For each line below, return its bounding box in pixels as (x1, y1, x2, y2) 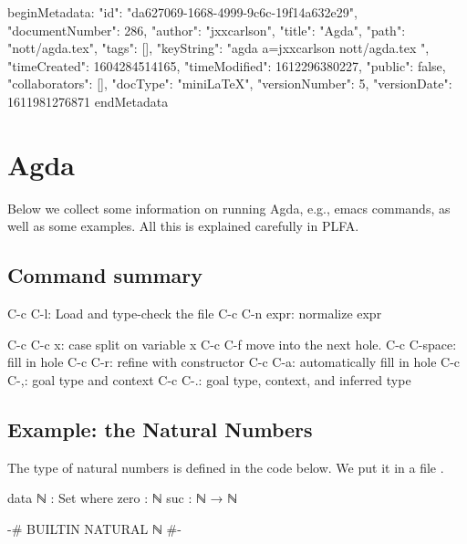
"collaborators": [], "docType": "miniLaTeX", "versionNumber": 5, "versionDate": (7, 74, 452, 93)
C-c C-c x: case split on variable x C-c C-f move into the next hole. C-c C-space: (7, 334, 457, 353)
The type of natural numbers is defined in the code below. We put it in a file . (7, 457, 444, 476)
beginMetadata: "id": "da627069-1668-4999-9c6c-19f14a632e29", (7, 3, 358, 21)
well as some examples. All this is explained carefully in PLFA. (7, 216, 359, 235)
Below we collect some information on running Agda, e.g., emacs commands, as (7, 198, 451, 217)
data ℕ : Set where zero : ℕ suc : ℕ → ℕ (7, 488, 238, 507)
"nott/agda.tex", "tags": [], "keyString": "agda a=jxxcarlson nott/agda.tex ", (7, 38, 430, 58)
